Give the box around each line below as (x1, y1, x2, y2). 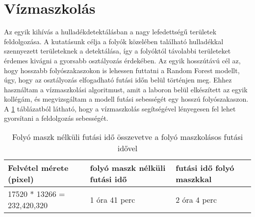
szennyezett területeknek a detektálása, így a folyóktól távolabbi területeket (4, 46, 231, 56)
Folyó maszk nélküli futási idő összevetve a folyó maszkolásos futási (12, 131, 243, 143)
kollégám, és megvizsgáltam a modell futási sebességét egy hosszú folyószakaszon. (4, 94, 249, 104)
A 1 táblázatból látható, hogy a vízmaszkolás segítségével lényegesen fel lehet (4, 103, 236, 113)
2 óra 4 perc (176, 193, 217, 205)
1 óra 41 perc (90, 193, 135, 205)
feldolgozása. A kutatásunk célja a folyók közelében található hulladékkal (4, 36, 224, 46)
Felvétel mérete (8, 162, 69, 174)
